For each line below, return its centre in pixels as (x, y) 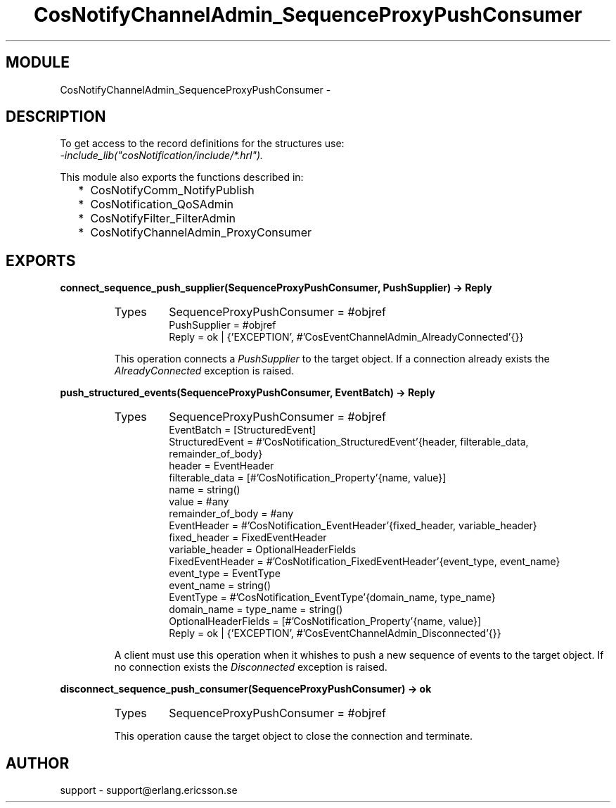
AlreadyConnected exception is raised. (204, 371)
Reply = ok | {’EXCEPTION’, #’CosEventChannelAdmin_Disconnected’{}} (335, 633)
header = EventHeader (222, 466)
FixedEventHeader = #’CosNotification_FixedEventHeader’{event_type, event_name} (365, 562)
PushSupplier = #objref (223, 325)
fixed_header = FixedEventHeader (248, 538)
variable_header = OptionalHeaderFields (263, 550)
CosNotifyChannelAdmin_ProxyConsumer (201, 233)
